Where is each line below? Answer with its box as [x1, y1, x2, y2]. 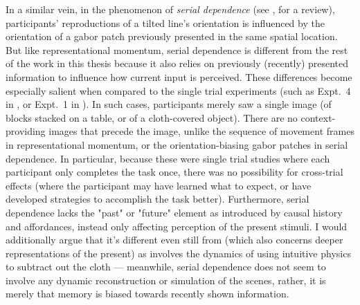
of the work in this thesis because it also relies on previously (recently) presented [6, 56, 349, 71]
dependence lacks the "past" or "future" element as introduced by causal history [6, 205, 343, 219]
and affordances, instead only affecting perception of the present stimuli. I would [6, 219, 348, 233]
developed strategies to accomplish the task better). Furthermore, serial [6, 192, 309, 206]
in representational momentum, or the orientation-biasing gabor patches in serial [6, 137, 348, 151]
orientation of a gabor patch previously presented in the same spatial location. [6, 29, 338, 44]
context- [300, 110, 336, 124]
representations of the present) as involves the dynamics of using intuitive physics [6, 246, 351, 260]
